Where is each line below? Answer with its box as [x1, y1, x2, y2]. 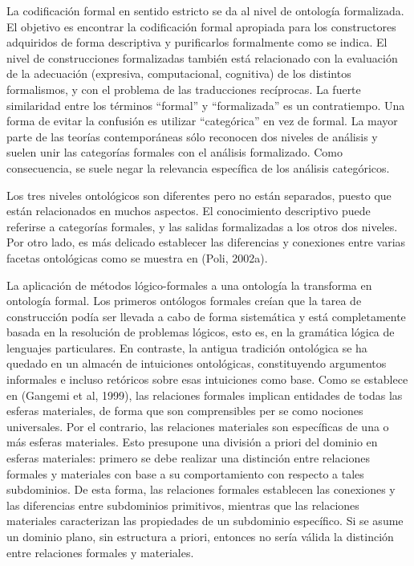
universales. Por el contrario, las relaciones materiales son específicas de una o [6, 417, 389, 434]
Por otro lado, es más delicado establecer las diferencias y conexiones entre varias [6, 234, 406, 250]
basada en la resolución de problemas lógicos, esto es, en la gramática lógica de [6, 324, 395, 340]
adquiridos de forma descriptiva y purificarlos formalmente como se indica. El [6, 34, 388, 51]
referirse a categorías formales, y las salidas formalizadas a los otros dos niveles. [6, 218, 398, 234]
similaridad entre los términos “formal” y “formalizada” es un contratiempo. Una [6, 96, 405, 113]
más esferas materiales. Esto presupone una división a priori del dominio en [6, 434, 378, 450]
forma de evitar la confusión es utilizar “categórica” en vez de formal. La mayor [6, 112, 398, 129]
